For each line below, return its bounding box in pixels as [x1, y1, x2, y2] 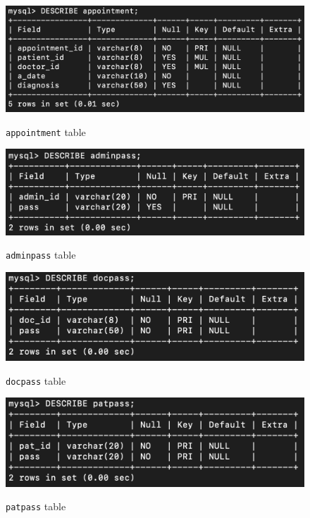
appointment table [6, 124, 86, 139]
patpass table [6, 499, 66, 514]
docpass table [6, 373, 66, 388]
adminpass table [6, 247, 76, 262]
